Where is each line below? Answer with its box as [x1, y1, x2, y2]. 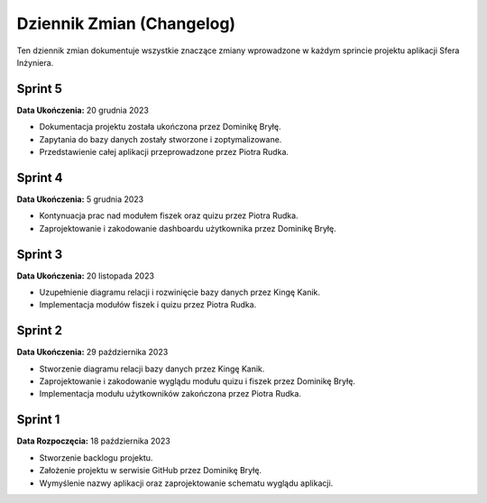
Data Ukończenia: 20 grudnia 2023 [16, 105, 149, 115]
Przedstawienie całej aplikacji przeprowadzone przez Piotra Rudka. [39, 147, 289, 158]
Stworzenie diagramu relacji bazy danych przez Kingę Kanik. [39, 363, 265, 374]
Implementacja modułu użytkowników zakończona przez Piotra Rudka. [39, 389, 302, 399]
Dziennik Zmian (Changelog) [16, 14, 236, 33]
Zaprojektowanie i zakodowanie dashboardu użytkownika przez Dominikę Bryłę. [39, 223, 337, 233]
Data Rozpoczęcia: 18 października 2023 [16, 435, 170, 446]
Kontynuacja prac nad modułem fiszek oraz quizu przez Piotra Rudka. [39, 210, 299, 221]
